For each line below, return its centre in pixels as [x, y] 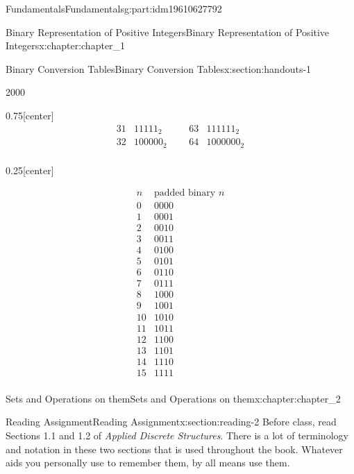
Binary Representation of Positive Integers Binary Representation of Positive [168, 32]
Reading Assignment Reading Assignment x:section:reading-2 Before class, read [171, 422]
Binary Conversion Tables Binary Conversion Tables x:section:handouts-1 [159, 68]
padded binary [185, 193]
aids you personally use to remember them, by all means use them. [148, 463]
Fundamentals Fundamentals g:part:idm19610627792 [114, 8]
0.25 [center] [30, 170]
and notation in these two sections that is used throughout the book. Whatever [174, 449]
